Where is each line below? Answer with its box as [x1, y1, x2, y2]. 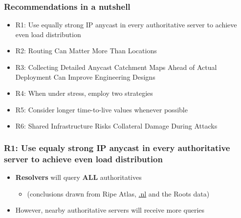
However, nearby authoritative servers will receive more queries [15, 205, 205, 215]
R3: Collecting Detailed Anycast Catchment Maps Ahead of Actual [15, 62, 217, 72]
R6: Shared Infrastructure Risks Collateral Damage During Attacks [15, 121, 218, 131]
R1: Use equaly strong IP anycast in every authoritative [4, 141, 230, 153]
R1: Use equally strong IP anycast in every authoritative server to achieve [15, 20, 237, 30]
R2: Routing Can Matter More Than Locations [15, 45, 157, 56]
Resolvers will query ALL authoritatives [15, 172, 142, 182]
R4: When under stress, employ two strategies [15, 88, 153, 98]
